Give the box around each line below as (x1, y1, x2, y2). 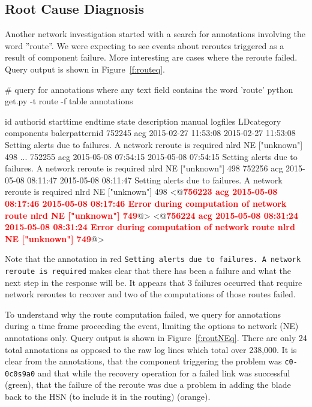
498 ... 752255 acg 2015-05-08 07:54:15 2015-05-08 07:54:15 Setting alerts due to (5, 150, 298, 162)
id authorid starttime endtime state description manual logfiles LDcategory (5, 114, 281, 127)
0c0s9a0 (5, 369, 35, 378)
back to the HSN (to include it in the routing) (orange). (5, 390, 211, 403)
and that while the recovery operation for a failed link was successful (37, 366, 290, 379)
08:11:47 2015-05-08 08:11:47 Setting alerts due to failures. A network (27, 173, 283, 186)
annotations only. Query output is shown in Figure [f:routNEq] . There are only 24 (5, 331, 307, 343)
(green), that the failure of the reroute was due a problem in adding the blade (5, 378, 291, 391)
